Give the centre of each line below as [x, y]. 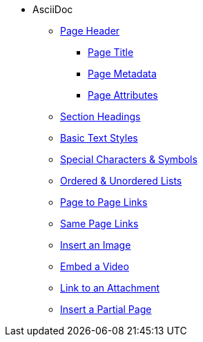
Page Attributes [123, 95]
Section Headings [100, 116]
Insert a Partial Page [106, 309]
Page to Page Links [104, 202]
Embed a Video [95, 266]
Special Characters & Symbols [129, 159]
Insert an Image [96, 245]
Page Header [90, 31]
